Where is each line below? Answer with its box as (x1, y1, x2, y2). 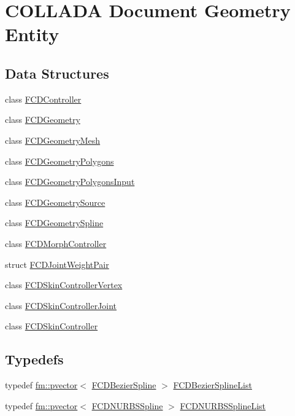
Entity (5, 22, 59, 47)
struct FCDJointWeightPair (5, 257, 109, 270)
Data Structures (5, 63, 109, 82)
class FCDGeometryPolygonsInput (5, 175, 135, 188)
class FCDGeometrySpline (5, 216, 104, 229)
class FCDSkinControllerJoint (5, 299, 117, 312)
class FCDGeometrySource (5, 195, 105, 208)
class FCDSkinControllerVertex (5, 278, 123, 291)
